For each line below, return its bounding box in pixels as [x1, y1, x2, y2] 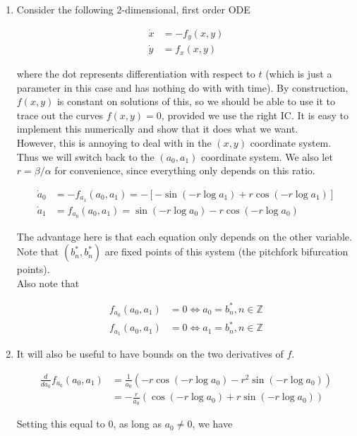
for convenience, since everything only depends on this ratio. [54, 163, 315, 178]
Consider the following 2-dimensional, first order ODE [16, 2, 250, 16]
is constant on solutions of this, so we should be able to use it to [56, 94, 336, 109]
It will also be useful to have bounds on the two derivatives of [16, 346, 284, 361]
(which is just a [265, 66, 332, 81]
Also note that [16, 275, 80, 290]
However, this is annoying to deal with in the [16, 135, 212, 150]
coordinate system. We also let [200, 149, 333, 164]
